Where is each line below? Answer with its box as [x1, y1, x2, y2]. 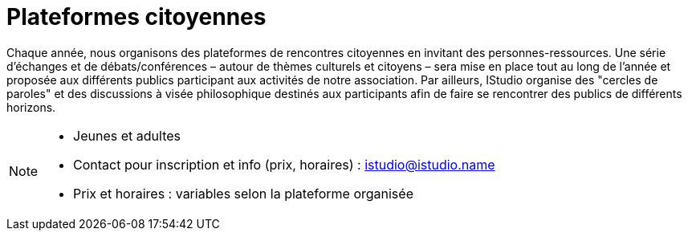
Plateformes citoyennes [6, 3, 267, 31]
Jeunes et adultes [73, 127, 181, 144]
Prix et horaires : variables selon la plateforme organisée [73, 185, 413, 202]
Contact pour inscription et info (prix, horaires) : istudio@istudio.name [73, 156, 495, 173]
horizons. [6, 100, 56, 114]
